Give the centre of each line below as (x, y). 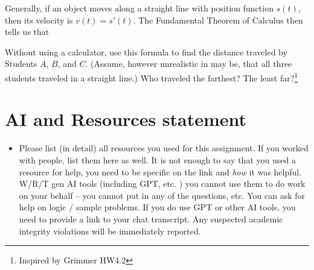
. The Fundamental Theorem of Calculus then (218, 20)
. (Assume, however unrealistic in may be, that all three (189, 64)
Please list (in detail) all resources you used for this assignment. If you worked (164, 148)
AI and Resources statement (126, 119)
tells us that (27, 32)
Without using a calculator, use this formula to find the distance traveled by (146, 52)
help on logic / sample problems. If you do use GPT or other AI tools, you (157, 207)
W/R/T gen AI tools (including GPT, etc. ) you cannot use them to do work (162, 184)
